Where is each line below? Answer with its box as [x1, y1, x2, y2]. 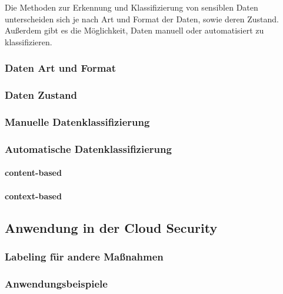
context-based [5, 189, 62, 202]
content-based [5, 166, 62, 179]
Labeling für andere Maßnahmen [5, 249, 164, 263]
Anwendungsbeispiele [5, 276, 108, 290]
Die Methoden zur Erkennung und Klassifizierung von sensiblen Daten [5, 1, 258, 13]
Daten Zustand [5, 88, 77, 102]
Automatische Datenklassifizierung [5, 141, 172, 156]
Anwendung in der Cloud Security [5, 218, 218, 236]
